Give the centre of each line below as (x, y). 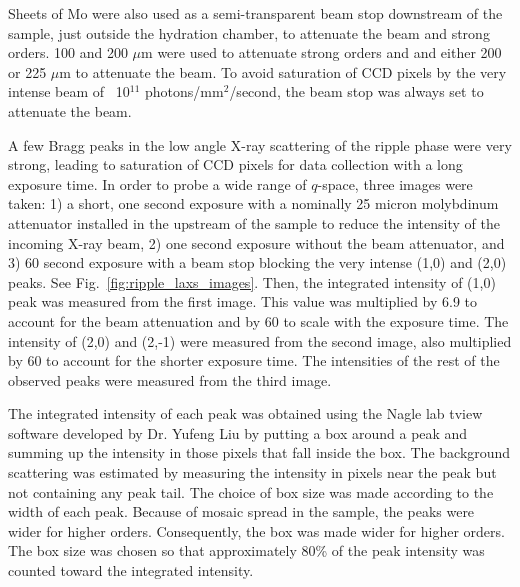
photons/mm (184, 91)
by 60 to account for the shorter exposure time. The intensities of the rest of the (254, 360)
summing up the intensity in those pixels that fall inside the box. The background (259, 452)
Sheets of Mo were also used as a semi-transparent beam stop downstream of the (255, 13)
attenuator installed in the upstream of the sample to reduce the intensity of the (254, 222)
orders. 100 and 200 (68, 52)
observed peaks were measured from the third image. (170, 379)
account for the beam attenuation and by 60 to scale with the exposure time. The (258, 320)
